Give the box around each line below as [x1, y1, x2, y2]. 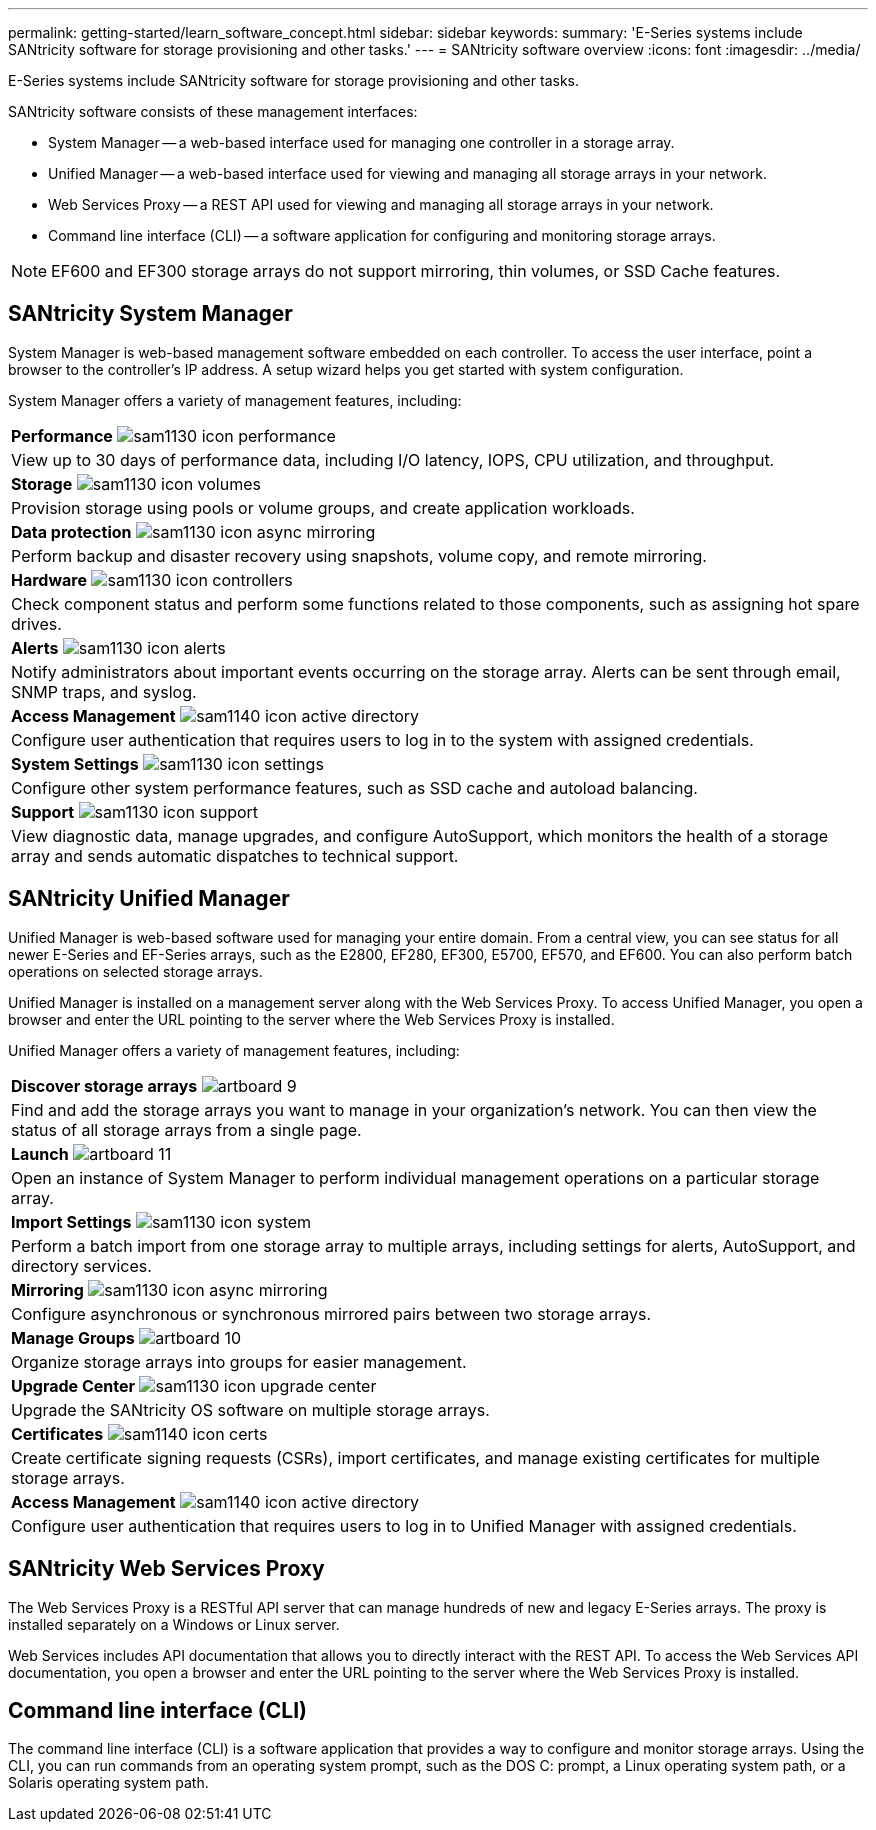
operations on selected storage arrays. [8, 962, 263, 980]
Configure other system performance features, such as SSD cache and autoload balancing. [11, 777, 698, 798]
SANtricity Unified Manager [8, 886, 290, 912]
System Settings [11, 753, 139, 774]
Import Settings [11, 1211, 132, 1232]
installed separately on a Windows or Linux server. [8, 1615, 340, 1633]
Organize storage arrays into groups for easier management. [11, 1351, 467, 1372]
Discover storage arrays [11, 1075, 198, 1096]
